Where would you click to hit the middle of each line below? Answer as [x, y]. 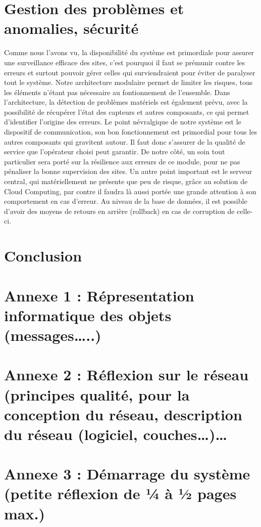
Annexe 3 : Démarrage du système [127, 474]
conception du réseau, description [123, 414]
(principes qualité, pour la [97, 394]
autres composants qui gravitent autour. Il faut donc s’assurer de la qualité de [125, 141]
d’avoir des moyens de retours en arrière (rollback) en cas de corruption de [119, 211]
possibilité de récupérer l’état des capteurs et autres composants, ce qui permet [127, 112]
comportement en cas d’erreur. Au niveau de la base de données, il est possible [126, 201]
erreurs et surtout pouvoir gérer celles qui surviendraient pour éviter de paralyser [130, 72]
